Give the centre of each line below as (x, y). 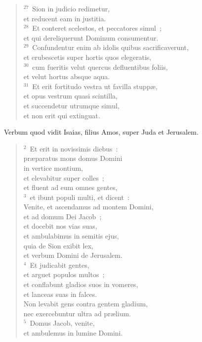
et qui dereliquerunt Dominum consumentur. (91, 37)
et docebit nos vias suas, (60, 226)
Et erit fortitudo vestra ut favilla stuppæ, (95, 86)
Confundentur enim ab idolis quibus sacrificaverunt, (110, 47)
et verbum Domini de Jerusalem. (73, 255)
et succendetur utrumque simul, (71, 105)
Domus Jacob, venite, (62, 323)
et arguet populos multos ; (64, 274)
